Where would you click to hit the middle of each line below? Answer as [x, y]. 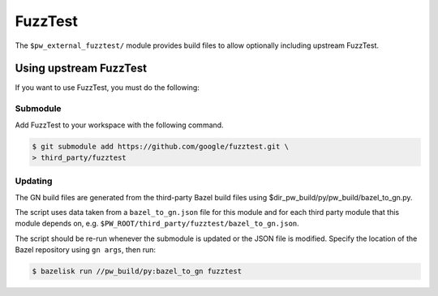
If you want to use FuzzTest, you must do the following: [107, 88]
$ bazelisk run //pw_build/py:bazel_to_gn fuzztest [137, 271]
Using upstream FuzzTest [81, 69]
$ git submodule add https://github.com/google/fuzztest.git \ [161, 146]
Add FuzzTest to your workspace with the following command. [119, 125]
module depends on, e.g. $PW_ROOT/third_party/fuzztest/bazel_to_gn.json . [157, 224]
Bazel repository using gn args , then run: [86, 250]
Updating [34, 181]
